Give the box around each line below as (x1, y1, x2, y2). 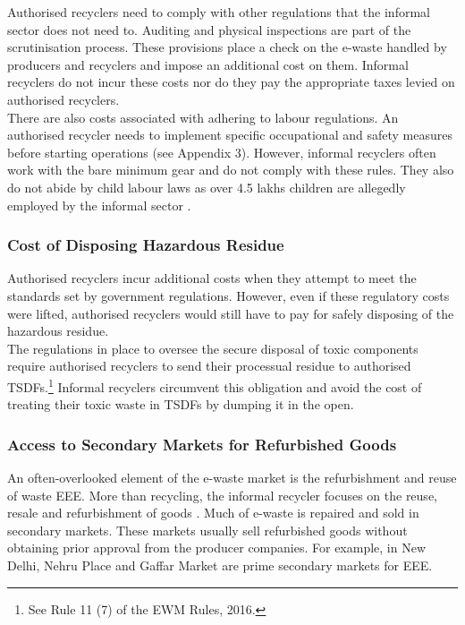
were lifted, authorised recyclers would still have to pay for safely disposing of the (7, 304, 454, 322)
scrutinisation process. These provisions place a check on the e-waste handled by (7, 38, 447, 56)
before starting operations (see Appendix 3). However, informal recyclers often (7, 142, 436, 161)
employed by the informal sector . (7, 195, 191, 214)
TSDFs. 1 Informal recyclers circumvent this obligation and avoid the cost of (7, 374, 422, 396)
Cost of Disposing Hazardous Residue (7, 234, 284, 256)
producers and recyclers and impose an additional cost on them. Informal (7, 55, 409, 73)
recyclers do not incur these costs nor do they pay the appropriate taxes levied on (7, 73, 455, 91)
